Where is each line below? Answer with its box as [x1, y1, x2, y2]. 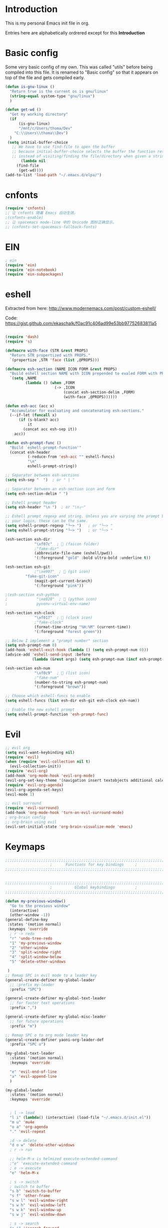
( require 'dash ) [5, 335, 39, 340]
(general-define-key [5, 917, 48, 923]
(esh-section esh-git [5, 564, 50, 569]
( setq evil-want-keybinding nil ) [5, 750, 75, 755]
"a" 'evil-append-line [9, 1074, 57, 1079]
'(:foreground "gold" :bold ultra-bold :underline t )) [34, 555, 151, 560]
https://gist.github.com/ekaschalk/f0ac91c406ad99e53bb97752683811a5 [5, 321, 157, 327]
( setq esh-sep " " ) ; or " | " [5, 477, 75, 482]
